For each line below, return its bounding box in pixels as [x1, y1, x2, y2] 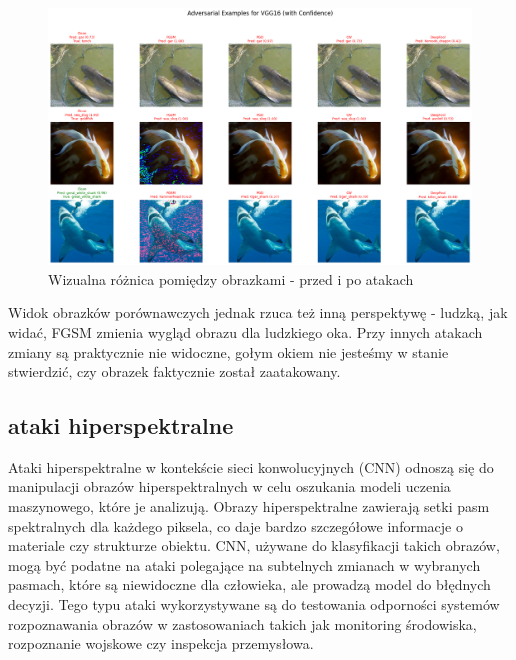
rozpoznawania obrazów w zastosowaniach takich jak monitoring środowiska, [8, 613, 477, 634]
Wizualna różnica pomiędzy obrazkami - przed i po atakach [48, 268, 414, 289]
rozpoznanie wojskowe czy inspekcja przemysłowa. [8, 633, 314, 654]
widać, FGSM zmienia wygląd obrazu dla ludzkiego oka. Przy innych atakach [8, 321, 483, 342]
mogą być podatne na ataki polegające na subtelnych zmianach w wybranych [8, 554, 481, 575]
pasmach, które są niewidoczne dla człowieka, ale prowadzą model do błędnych [8, 574, 491, 595]
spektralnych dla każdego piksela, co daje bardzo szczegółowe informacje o [8, 515, 463, 536]
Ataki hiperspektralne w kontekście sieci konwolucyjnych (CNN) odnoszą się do [8, 456, 494, 477]
